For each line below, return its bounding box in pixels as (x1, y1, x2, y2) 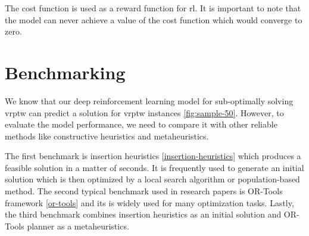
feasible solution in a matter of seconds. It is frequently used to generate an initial (5, 161, 304, 173)
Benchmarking (5, 60, 126, 84)
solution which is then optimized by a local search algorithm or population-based (5, 173, 300, 185)
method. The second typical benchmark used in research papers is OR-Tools (5, 185, 283, 197)
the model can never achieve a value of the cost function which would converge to (5, 13, 302, 26)
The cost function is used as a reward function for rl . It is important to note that (5, 2, 301, 14)
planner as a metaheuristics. (27, 219, 129, 232)
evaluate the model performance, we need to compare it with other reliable (5, 118, 277, 131)
